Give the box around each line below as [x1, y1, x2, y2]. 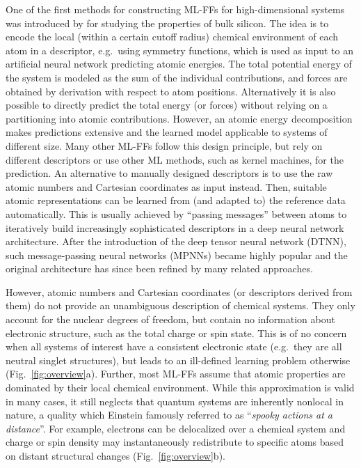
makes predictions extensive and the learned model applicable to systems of [6, 125, 328, 139]
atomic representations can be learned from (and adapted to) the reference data [6, 193, 346, 208]
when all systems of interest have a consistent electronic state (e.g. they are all [6, 339, 342, 354]
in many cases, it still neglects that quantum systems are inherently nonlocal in [6, 393, 344, 408]
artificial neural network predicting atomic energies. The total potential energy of [6, 56, 352, 71]
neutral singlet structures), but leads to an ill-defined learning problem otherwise [6, 352, 351, 367]
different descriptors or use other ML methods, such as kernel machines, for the [6, 152, 344, 166]
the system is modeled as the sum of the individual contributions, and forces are [6, 70, 348, 84]
